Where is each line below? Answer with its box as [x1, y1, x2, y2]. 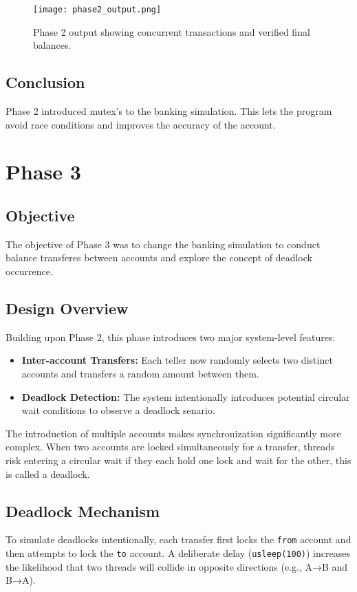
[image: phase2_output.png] [33, 5, 162, 14]
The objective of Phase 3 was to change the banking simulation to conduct [6, 237, 321, 251]
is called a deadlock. [6, 466, 90, 481]
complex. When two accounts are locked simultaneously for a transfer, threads [6, 439, 335, 454]
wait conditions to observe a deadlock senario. [21, 403, 215, 417]
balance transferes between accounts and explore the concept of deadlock [6, 250, 312, 265]
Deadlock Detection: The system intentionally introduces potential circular [21, 389, 350, 404]
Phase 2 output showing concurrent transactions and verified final [33, 24, 310, 39]
